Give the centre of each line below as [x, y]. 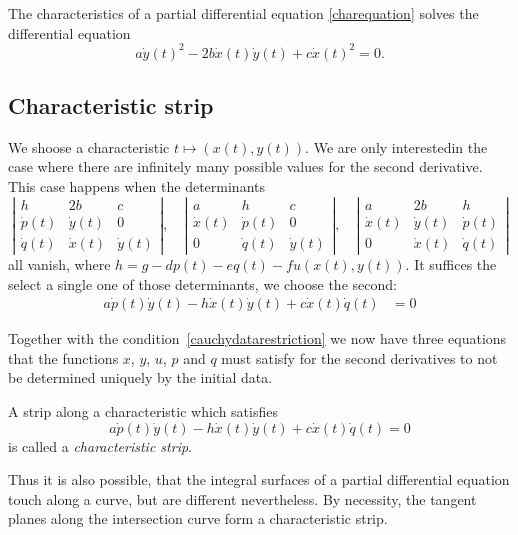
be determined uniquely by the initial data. [140, 377]
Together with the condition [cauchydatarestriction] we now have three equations [257, 338]
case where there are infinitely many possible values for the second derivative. [245, 166]
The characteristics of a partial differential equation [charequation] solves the [243, 13]
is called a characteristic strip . [100, 445]
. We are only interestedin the [396, 146]
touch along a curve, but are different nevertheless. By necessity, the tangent [242, 498]
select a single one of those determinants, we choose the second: [202, 283]
